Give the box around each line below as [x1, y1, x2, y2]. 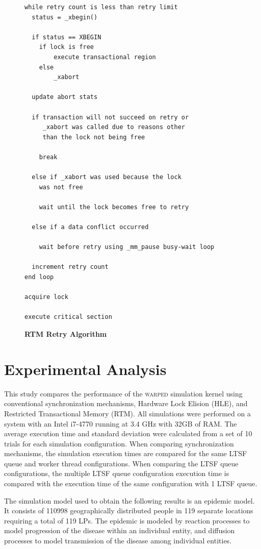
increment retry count [32, 263, 109, 271]
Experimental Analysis [4, 358, 167, 379]
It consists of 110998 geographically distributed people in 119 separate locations [4, 505, 253, 516]
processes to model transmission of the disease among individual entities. [4, 535, 232, 546]
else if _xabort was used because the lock [32, 173, 181, 181]
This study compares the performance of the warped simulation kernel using [4, 388, 243, 398]
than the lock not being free [42, 133, 145, 141]
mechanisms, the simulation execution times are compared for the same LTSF [4, 448, 247, 459]
